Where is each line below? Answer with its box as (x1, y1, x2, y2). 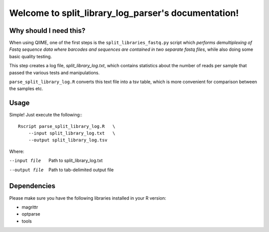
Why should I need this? (9, 26, 86, 35)
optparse (21, 211, 40, 217)
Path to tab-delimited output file (48, 167, 114, 173)
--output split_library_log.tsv (28, 137, 108, 143)
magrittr (21, 204, 38, 210)
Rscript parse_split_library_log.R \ (18, 123, 116, 129)
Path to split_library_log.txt (48, 157, 103, 164)
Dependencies (9, 182, 56, 190)
